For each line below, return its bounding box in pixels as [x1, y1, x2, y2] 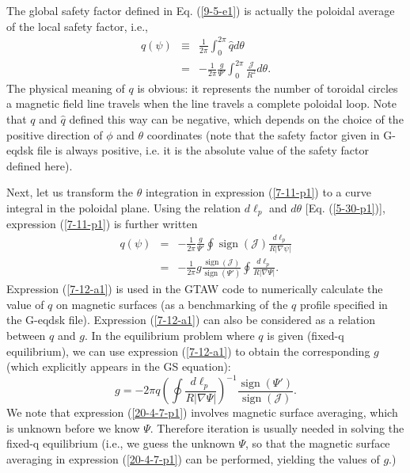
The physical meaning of [6, 79, 125, 96]
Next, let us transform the [6, 184, 134, 200]
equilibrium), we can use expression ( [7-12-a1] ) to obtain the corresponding [6, 342, 370, 359]
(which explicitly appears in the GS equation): [6, 358, 231, 375]
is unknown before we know [6, 419, 140, 436]
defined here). [6, 157, 73, 174]
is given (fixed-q [267, 326, 344, 343]
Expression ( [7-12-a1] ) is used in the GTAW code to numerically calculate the [6, 280, 383, 297]
